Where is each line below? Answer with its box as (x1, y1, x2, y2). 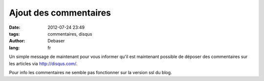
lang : (9, 44, 20, 51)
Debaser (47, 38, 65, 44)
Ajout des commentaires (9, 7, 111, 18)
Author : (9, 38, 25, 44)
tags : (9, 31, 20, 37)
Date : (9, 24, 21, 30)
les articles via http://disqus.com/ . (9, 61, 78, 66)
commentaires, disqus (47, 31, 92, 37)
